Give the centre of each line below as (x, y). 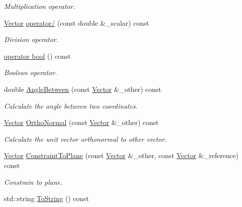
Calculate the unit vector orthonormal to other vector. (85, 139)
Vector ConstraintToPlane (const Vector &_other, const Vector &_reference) (121, 155)
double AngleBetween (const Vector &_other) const (83, 89)
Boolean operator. (31, 72)
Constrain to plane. (33, 182)
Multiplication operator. (40, 6)
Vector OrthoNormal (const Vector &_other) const (81, 122)
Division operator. (31, 39)
